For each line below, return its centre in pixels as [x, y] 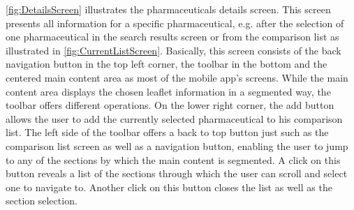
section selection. [42, 201]
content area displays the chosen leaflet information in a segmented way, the [168, 91]
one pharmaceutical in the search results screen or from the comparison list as [172, 37]
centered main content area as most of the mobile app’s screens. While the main [177, 77]
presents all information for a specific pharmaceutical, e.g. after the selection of [175, 23]
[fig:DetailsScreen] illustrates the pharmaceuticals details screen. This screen [168, 9]
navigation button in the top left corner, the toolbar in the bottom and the [167, 64]
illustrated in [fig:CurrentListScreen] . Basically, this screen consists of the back [174, 50]
